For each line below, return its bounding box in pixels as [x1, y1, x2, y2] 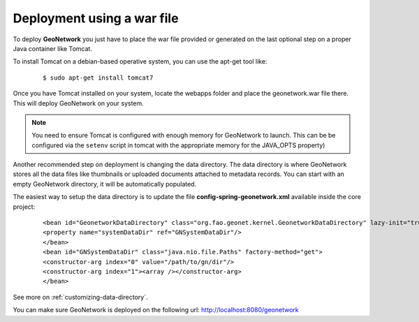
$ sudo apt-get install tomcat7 [43, 73, 154, 82]
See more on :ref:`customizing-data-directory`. [13, 293, 148, 301]
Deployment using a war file [13, 10, 179, 26]
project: [13, 203, 36, 211]
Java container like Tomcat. [13, 44, 92, 52]
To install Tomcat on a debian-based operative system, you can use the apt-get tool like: [13, 57, 267, 66]
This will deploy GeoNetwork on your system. [13, 98, 145, 108]
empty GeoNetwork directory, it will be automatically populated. [13, 180, 197, 188]
